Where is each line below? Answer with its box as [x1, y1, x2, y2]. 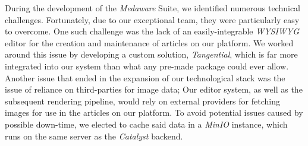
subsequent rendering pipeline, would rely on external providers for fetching [5, 94, 280, 107]
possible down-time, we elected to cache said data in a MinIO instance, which [5, 118, 288, 130]
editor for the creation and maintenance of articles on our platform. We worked [5, 36, 294, 49]
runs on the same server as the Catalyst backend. [5, 129, 183, 142]
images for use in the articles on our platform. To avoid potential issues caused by [5, 106, 303, 119]
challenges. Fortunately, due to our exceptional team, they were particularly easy [5, 13, 300, 26]
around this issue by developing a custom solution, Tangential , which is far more [5, 48, 298, 61]
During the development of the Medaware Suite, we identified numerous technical [5, 2, 300, 14]
